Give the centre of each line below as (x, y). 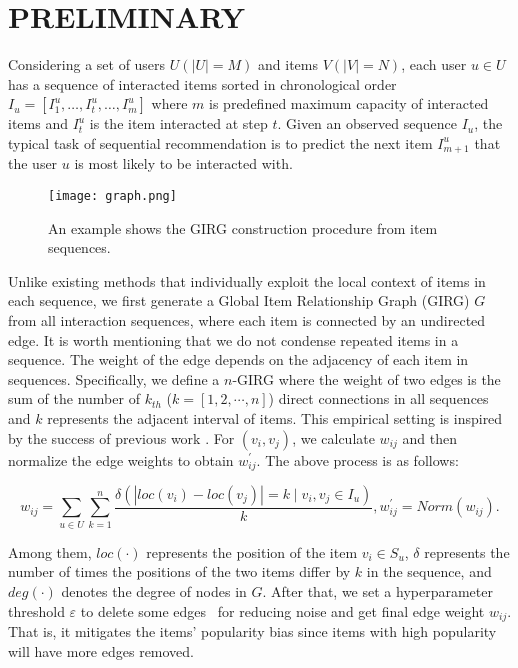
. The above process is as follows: (357, 459)
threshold (36, 610)
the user (33, 163)
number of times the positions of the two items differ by (179, 571)
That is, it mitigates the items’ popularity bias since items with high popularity (252, 631)
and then (429, 437)
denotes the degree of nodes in (154, 590)
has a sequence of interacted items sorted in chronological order (202, 83)
